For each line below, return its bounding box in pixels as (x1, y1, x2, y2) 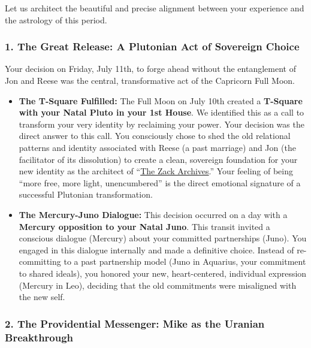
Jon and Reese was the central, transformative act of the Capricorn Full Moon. (5, 74, 295, 86)
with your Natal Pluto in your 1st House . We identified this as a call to (19, 106, 304, 119)
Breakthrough (5, 329, 74, 344)
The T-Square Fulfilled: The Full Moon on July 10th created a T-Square (19, 94, 303, 107)
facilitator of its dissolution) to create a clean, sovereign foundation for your (19, 153, 298, 165)
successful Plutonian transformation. (19, 188, 153, 201)
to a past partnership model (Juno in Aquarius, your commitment (64, 255, 306, 268)
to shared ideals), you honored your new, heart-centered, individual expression (19, 267, 307, 279)
